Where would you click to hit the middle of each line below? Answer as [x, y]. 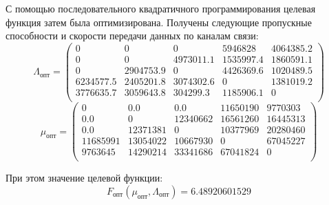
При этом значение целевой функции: [84, 178]
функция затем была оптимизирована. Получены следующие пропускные [159, 22]
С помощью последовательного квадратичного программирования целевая [161, 8]
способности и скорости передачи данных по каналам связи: [132, 36]
